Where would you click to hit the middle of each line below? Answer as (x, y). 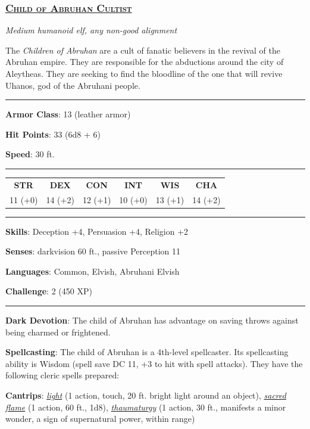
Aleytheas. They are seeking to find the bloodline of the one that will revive (144, 73)
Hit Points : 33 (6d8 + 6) (53, 134)
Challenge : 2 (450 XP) (49, 291)
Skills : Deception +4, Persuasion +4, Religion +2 (97, 231)
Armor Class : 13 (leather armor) (68, 114)
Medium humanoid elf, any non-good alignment (91, 30)
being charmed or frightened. (58, 332)
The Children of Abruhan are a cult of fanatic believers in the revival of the (143, 50)
